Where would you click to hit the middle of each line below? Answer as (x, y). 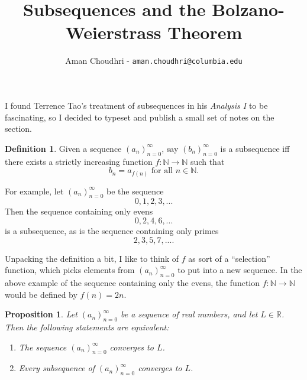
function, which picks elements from (70, 270)
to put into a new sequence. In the (240, 270)
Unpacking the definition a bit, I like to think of (92, 258)
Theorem (205, 32)
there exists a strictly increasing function (79, 161)
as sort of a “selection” (229, 258)
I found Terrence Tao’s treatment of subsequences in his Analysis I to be (136, 105)
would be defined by (41, 294)
